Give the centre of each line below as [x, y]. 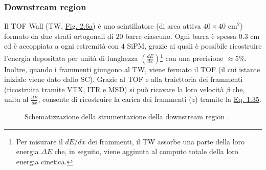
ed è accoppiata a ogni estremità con [62, 46]
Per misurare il [39, 141]
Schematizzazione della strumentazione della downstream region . [127, 116]
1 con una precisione [192, 57]
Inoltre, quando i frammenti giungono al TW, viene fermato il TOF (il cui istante [132, 69]
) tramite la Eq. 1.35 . [228, 99]
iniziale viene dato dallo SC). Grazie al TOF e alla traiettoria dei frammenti [124, 79]
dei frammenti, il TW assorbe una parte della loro [167, 141]
